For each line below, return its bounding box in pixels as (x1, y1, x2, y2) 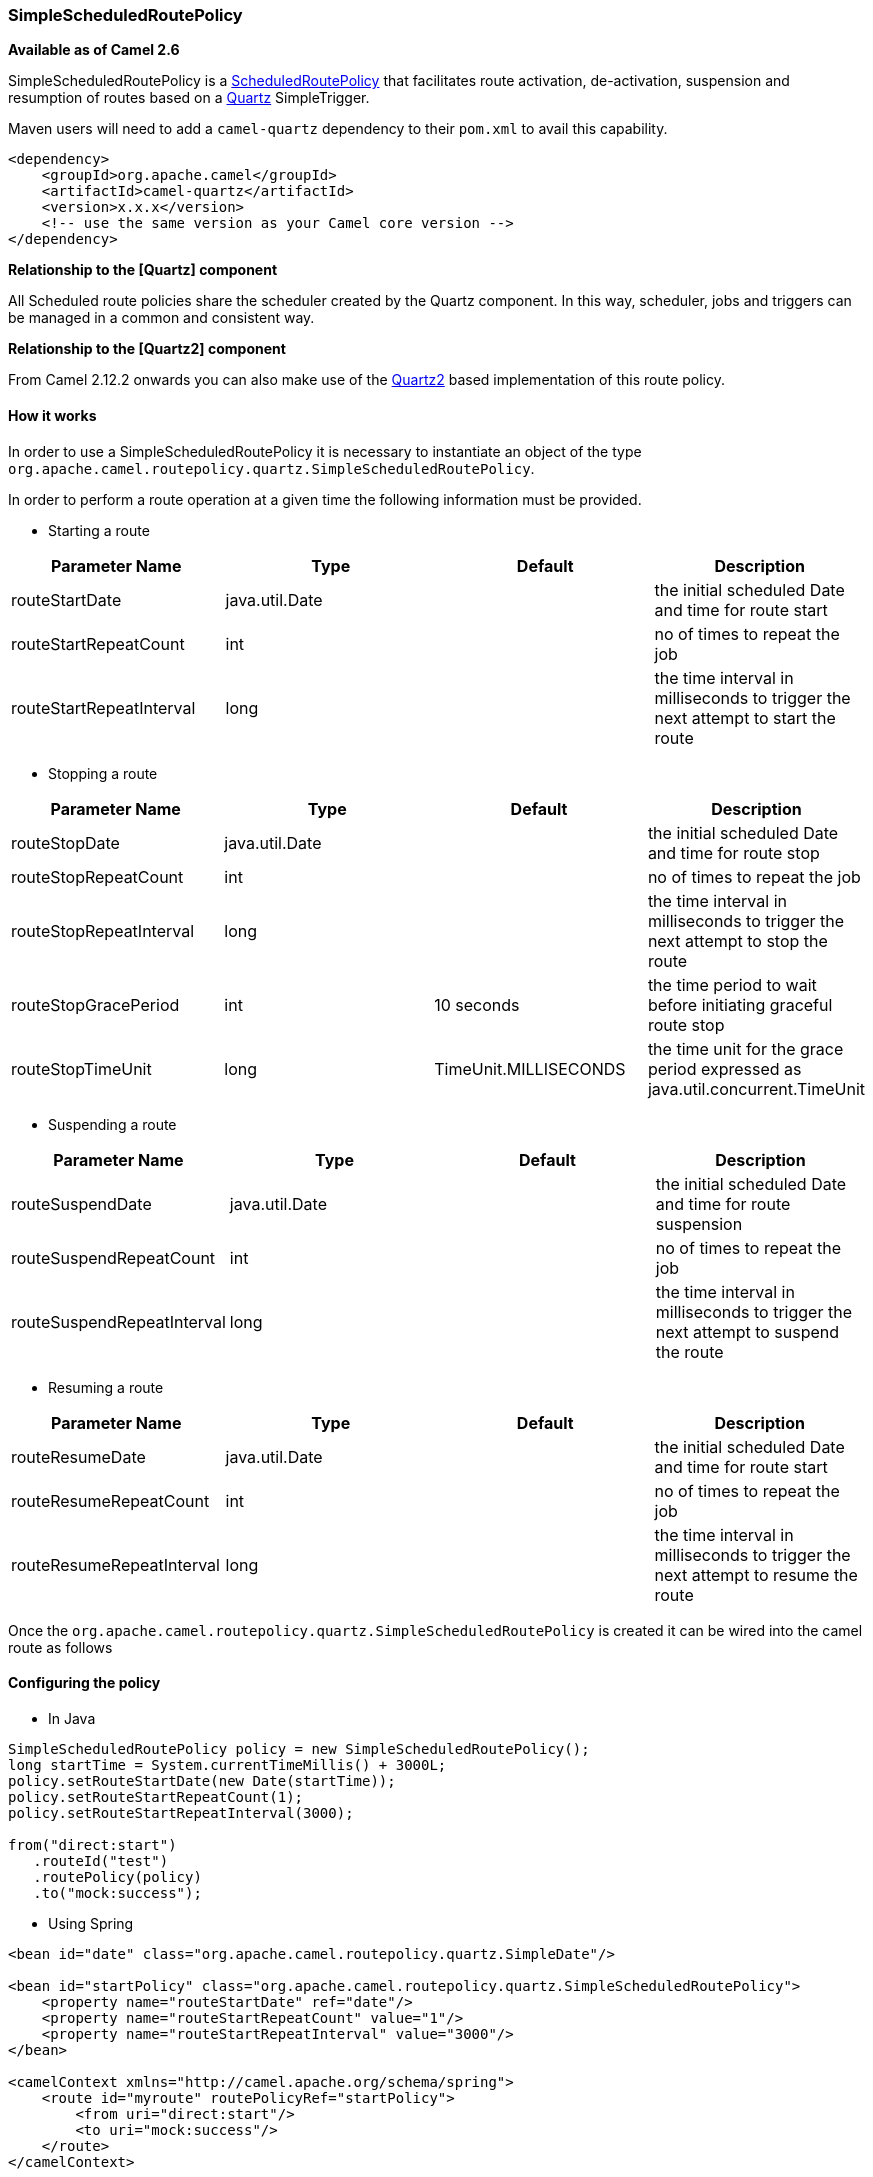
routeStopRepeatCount (11, 866, 184, 887)
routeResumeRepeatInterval (11, 1554, 220, 1575)
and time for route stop (647, 842, 820, 863)
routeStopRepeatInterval (11, 920, 195, 941)
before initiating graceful (647, 994, 833, 1015)
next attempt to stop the (647, 930, 828, 951)
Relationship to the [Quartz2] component (8, 340, 286, 358)
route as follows (8, 1638, 113, 1656)
